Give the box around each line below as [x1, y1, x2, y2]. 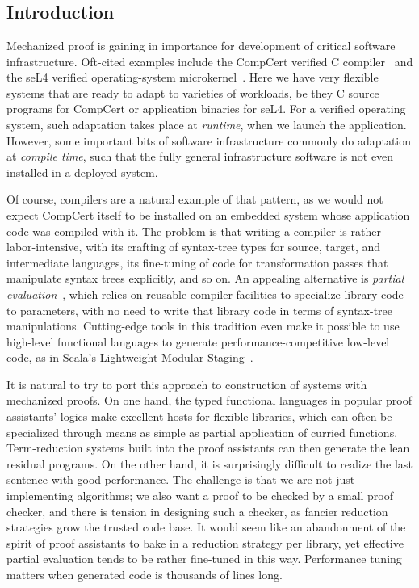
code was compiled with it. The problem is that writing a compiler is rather [6, 222, 381, 239]
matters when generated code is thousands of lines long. [6, 566, 283, 582]
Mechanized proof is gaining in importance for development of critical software [6, 37, 396, 53]
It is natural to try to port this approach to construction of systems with [6, 376, 367, 393]
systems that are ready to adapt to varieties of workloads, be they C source [6, 84, 379, 101]
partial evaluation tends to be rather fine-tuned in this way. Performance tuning [6, 550, 402, 567]
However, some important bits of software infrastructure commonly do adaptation [6, 132, 412, 149]
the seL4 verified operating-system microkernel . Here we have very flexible [6, 69, 379, 86]
